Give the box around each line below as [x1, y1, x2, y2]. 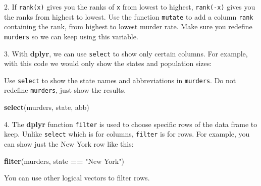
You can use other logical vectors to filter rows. [4, 172, 150, 183]
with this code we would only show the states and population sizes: [4, 58, 212, 69]
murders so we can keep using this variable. [4, 31, 138, 41]
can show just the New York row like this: [4, 139, 134, 149]
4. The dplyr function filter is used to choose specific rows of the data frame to [4, 118, 257, 129]
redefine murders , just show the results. [4, 85, 126, 95]
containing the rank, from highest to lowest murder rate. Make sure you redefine [4, 21, 252, 32]
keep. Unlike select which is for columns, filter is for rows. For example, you [4, 129, 250, 139]
